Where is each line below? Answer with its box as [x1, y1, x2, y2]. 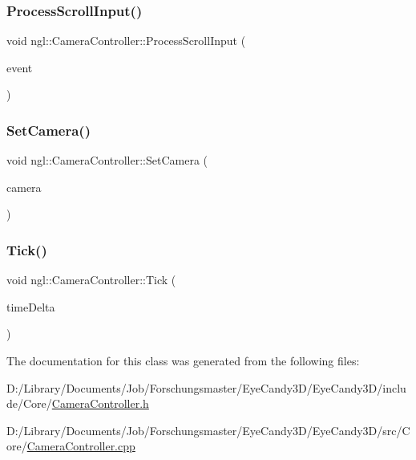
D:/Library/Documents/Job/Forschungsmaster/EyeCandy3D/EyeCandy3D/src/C [6, 421, 410, 438]
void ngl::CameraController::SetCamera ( [6, 152, 208, 169]
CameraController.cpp [26, 438, 135, 454]
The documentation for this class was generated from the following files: [6, 352, 360, 368]
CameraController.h [51, 395, 149, 412]
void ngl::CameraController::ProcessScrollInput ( [6, 32, 246, 49]
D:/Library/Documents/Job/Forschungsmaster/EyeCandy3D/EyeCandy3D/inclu [6, 379, 406, 396]
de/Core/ [6, 395, 52, 412]
